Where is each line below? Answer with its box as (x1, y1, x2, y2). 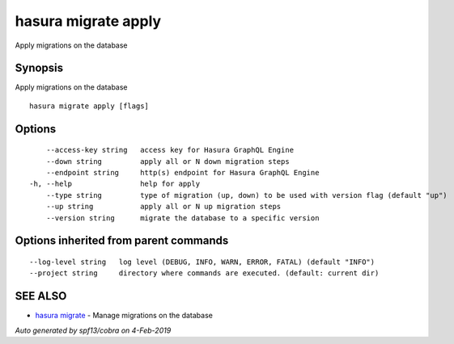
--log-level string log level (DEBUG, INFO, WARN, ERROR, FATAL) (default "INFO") (29, 258, 376, 266)
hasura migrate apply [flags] (29, 101, 150, 111)
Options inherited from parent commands (15, 234, 229, 248)
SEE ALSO (15, 289, 67, 303)
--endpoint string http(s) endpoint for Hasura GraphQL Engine (45, 168, 320, 178)
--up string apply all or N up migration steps (45, 202, 282, 212)
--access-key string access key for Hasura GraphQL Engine (45, 145, 295, 155)
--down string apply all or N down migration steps (45, 157, 291, 166)
